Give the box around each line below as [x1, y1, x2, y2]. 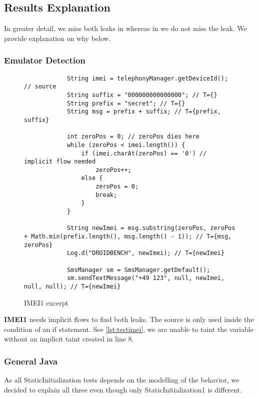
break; [95, 191, 117, 198]
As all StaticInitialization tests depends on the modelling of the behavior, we [4, 374, 239, 385]
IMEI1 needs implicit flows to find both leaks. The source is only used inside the [4, 314, 254, 324]
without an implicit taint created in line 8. [4, 333, 134, 344]
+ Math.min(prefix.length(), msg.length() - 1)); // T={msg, [24, 233, 232, 240]
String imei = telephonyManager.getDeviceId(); [66, 74, 228, 82]
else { [81, 174, 103, 182]
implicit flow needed [24, 158, 96, 165]
